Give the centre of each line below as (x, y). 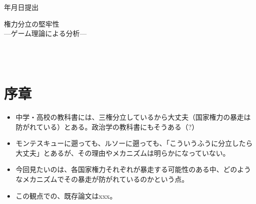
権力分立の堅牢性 (32, 23)
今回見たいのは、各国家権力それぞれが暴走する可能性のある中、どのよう (133, 169)
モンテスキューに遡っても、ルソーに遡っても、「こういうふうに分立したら (134, 143)
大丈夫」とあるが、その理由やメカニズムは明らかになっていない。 (123, 153)
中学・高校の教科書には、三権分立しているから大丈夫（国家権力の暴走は (133, 117)
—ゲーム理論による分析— (45, 33)
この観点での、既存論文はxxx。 (66, 195)
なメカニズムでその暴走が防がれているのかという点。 (102, 179)
